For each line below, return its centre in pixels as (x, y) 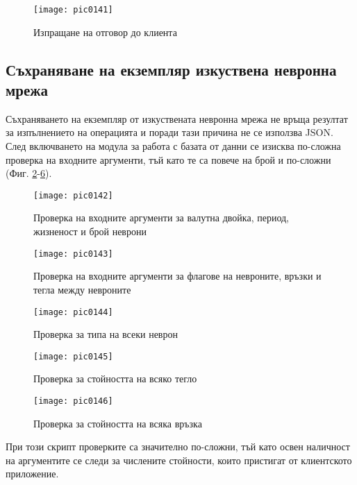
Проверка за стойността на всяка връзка (118, 423)
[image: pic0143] (73, 254)
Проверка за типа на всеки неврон (106, 334)
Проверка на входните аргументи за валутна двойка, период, (161, 218)
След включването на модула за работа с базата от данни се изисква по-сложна (173, 146)
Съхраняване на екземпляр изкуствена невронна (171, 69)
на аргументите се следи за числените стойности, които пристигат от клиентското (179, 460)
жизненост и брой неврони (90, 231)
